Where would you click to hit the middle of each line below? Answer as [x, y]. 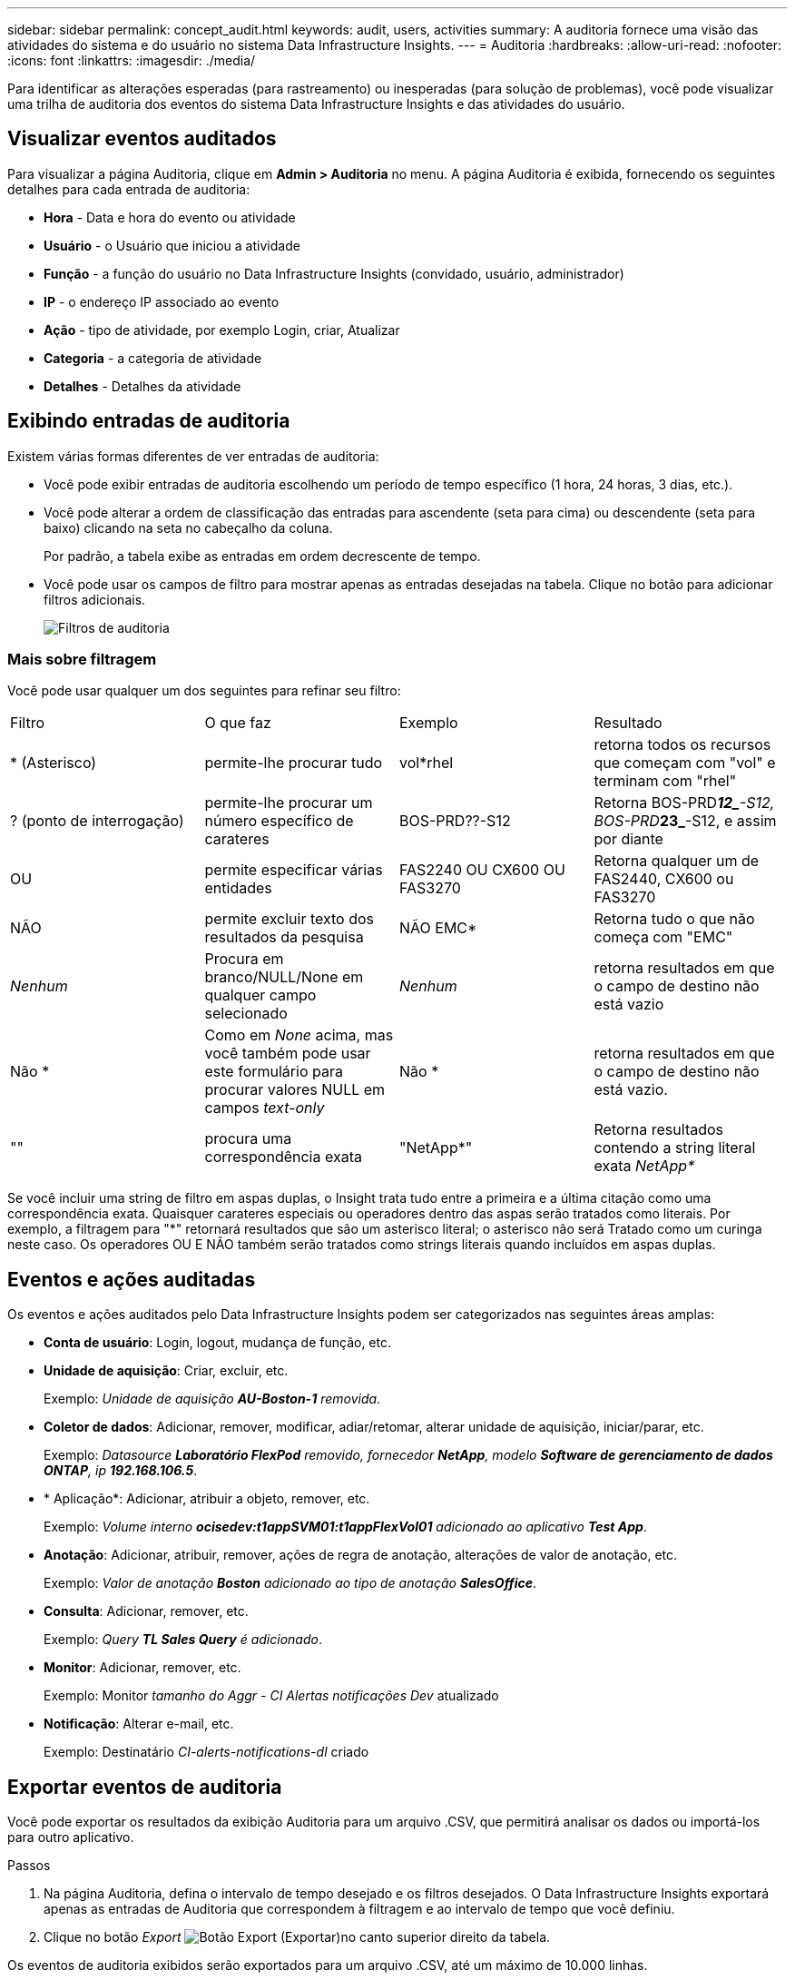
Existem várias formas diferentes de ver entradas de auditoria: [193, 456]
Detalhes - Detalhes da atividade [142, 386]
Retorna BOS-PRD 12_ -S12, [684, 803]
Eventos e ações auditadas [132, 1279]
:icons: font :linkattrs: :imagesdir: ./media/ [132, 60]
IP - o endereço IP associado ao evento [162, 301]
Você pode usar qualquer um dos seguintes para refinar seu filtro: [204, 691]
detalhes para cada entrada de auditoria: [129, 189]
